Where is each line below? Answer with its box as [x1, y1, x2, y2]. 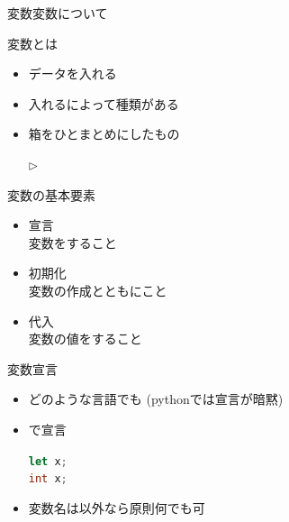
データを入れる [28, 64, 117, 83]
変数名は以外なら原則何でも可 [28, 498, 205, 517]
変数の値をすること [28, 329, 142, 348]
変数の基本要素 [7, 185, 95, 204]
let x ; [28, 454, 68, 468]
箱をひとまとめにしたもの [28, 124, 180, 143]
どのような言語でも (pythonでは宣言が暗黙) [28, 389, 284, 408]
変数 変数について [7, 4, 108, 22]
